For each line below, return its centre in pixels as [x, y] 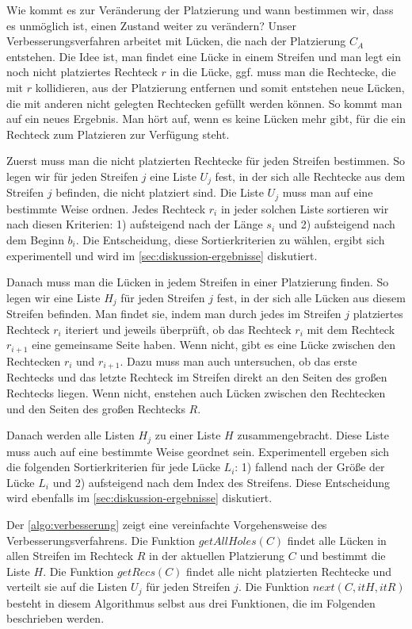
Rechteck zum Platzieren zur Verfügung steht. [118, 134]
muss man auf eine [328, 192]
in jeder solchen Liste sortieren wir [305, 208]
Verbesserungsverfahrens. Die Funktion [101, 540]
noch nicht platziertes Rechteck [82, 72]
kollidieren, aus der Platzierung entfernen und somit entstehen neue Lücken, [220, 87]
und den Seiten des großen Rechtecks [96, 408]
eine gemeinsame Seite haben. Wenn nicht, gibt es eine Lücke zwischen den [214, 345]
